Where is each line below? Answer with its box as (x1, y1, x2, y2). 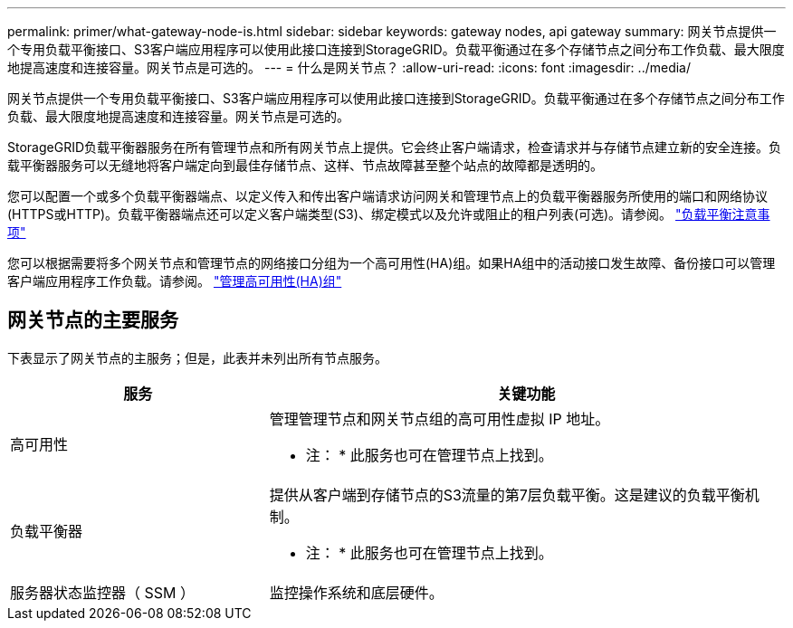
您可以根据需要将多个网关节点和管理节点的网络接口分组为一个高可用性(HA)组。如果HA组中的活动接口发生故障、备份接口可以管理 (7, 255, 776, 271)
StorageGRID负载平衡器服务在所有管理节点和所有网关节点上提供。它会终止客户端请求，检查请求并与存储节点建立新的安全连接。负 (7, 139, 782, 155)
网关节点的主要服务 (7, 309, 178, 332)
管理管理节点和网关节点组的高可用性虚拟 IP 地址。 (269, 409, 610, 428)
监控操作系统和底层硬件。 (269, 583, 444, 602)
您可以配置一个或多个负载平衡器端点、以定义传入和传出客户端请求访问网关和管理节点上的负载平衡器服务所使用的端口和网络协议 (7, 188, 768, 204)
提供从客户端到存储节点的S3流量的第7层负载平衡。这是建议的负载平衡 (269, 485, 745, 504)
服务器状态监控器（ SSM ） (10, 583, 195, 602)
